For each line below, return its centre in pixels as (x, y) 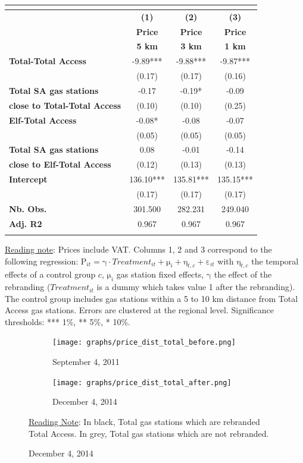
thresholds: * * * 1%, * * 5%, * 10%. (68, 321)
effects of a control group (50, 274)
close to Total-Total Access (65, 105)
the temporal (275, 261)
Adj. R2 (26, 223)
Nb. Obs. (28, 208)
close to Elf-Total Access (60, 164)
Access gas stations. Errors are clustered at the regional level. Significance (140, 310)
